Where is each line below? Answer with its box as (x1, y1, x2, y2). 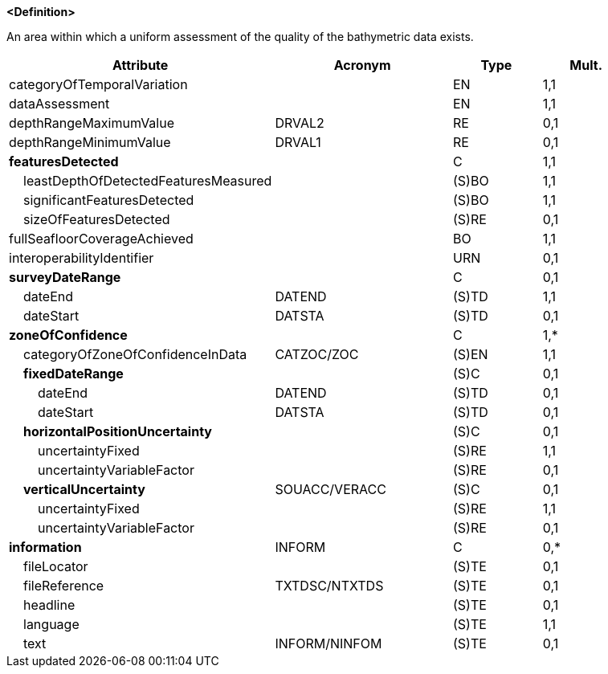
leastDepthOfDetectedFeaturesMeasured (23, 173, 272, 189)
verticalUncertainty (23, 481, 145, 497)
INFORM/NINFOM (275, 635, 382, 652)
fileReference (23, 578, 104, 594)
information (9, 539, 82, 555)
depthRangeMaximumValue (9, 115, 175, 131)
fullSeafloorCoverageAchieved (9, 231, 194, 247)
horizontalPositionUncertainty (23, 423, 212, 439)
